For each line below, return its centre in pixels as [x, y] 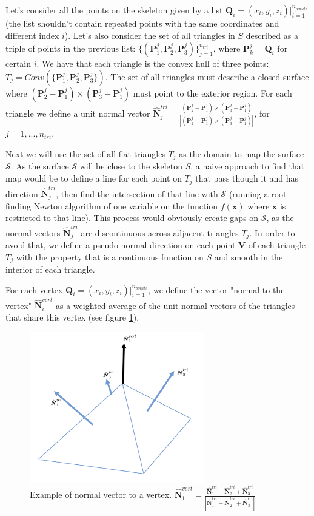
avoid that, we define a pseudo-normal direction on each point [121, 245]
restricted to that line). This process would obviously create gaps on [132, 218]
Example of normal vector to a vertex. [101, 494]
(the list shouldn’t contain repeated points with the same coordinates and [142, 23]
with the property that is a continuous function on [110, 256]
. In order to [272, 232]
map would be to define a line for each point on [94, 178]
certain [18, 63]
